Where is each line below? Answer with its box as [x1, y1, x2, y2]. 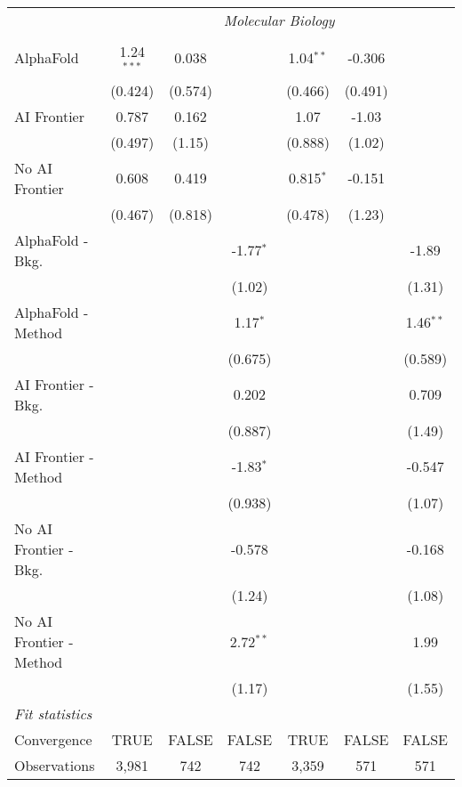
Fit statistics [14, 702, 92, 724]
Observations [14, 754, 95, 775]
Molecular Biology [223, 10, 335, 30]
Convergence [14, 728, 92, 750]
